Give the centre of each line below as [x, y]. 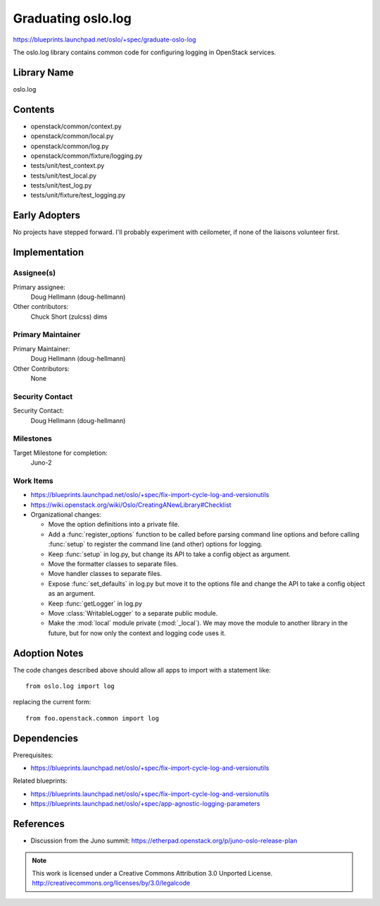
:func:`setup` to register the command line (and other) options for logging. [156, 544]
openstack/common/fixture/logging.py [87, 156]
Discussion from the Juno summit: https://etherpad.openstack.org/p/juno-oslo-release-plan [164, 841]
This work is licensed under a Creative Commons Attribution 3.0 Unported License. [152, 873]
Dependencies [46, 738]
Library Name [43, 72]
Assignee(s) [34, 273]
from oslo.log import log [70, 686]
